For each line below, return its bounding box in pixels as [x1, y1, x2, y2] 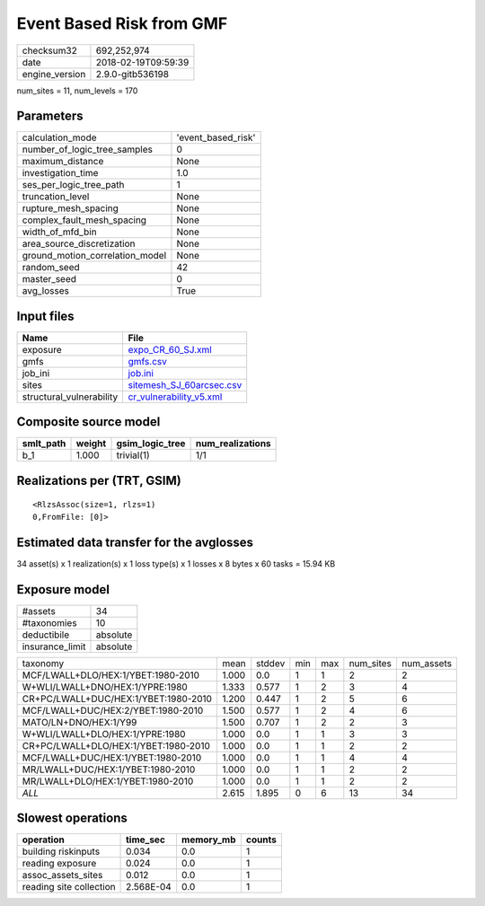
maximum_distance [22, 155, 104, 168]
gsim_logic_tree [116, 437, 186, 450]
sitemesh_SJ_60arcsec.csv [128, 378, 242, 391]
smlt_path [22, 437, 66, 450]
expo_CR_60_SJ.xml [128, 343, 213, 356]
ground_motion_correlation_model [22, 250, 167, 262]
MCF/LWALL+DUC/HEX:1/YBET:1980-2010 [22, 751, 202, 763]
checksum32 [22, 44, 78, 57]
